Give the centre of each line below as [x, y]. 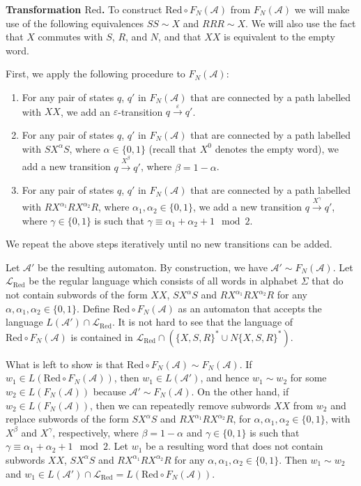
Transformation [44, 9]
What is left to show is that [65, 364]
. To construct [132, 9]
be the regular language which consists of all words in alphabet [163, 281]
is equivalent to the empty [279, 37]
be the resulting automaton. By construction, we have [153, 267]
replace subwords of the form [67, 419]
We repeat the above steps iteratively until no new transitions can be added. [169, 244]
